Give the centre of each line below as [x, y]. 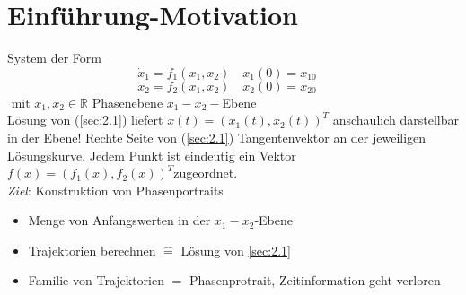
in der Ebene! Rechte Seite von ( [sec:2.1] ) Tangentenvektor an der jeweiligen [217, 137]
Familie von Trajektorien [96, 280]
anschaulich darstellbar [396, 120]
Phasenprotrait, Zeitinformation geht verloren [315, 280]
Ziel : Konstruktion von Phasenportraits [115, 190]
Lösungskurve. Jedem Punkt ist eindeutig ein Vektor [152, 155]
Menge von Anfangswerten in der [119, 220]
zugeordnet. [206, 173]
